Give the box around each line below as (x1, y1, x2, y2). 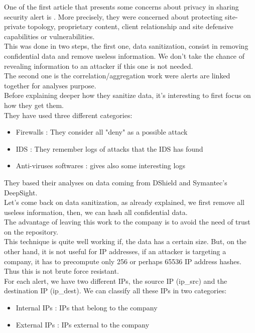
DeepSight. (4, 187, 38, 197)
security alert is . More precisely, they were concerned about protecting (4, 11, 223, 22)
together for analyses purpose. (4, 80, 96, 90)
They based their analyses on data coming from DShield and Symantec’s (4, 177, 227, 187)
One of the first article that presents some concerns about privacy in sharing (4, 2, 239, 12)
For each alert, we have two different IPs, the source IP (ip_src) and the (4, 275, 227, 286)
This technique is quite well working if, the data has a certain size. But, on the (4, 236, 246, 247)
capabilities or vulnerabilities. (4, 31, 95, 41)
